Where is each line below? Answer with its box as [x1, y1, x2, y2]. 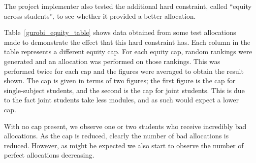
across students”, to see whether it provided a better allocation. [4, 10, 196, 21]
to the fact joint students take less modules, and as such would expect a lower [4, 95, 239, 105]
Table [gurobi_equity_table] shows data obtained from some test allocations [4, 27, 236, 37]
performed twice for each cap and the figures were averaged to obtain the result [4, 65, 244, 76]
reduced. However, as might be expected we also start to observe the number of [4, 140, 244, 150]
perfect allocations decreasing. [4, 150, 95, 160]
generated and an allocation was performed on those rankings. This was [4, 56, 221, 66]
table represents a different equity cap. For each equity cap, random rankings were [4, 46, 252, 57]
